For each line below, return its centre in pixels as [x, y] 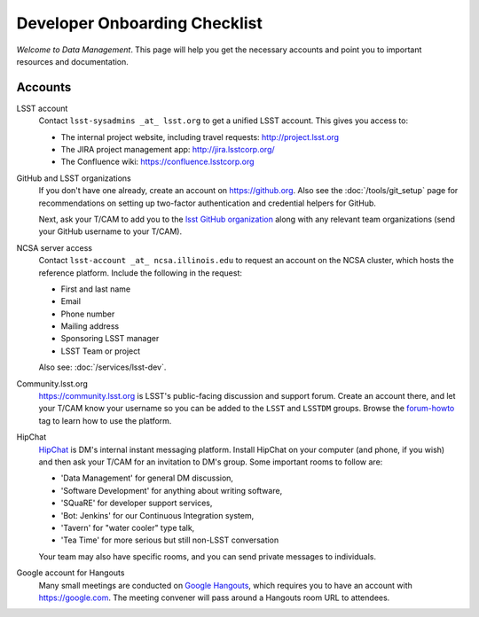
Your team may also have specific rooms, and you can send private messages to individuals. [208, 556]
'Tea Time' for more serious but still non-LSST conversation [170, 540]
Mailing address [90, 326]
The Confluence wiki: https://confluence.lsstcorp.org [157, 162]
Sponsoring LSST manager [110, 339]
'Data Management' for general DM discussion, [147, 478]
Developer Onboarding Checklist [140, 23]
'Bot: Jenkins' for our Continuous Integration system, [157, 515]
